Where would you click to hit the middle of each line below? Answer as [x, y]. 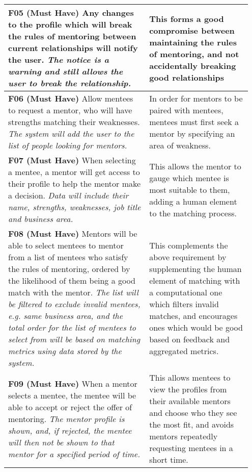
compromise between [192, 30]
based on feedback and [190, 339]
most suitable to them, [190, 189]
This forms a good [187, 18]
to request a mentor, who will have [70, 110]
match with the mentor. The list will [73, 292]
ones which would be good [196, 327]
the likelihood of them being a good [72, 280]
